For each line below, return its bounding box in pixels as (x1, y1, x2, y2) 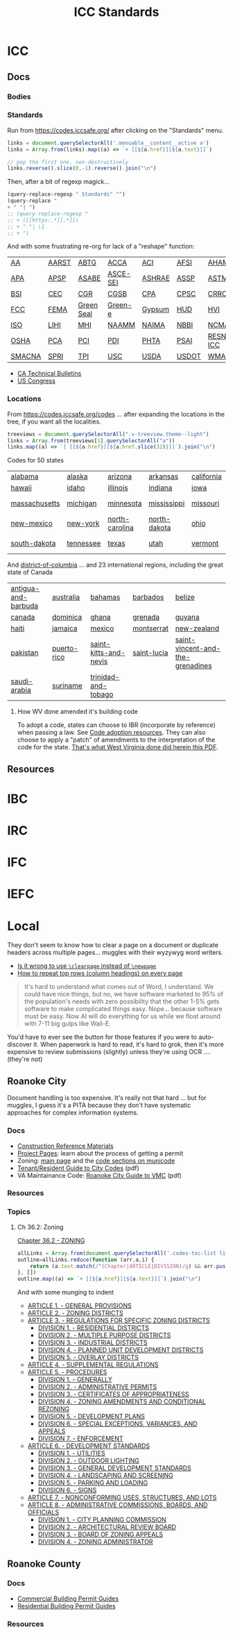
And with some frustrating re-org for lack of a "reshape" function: (7, 242, 195, 251)
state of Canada (7, 568, 53, 576)
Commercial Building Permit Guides (17, 1594, 119, 1603)
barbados (132, 592, 164, 602)
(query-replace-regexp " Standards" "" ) (7, 191, 126, 198)
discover (7, 1040, 33, 1049)
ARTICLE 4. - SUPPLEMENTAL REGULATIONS (27, 1360, 159, 1369)
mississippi (148, 499, 185, 508)
